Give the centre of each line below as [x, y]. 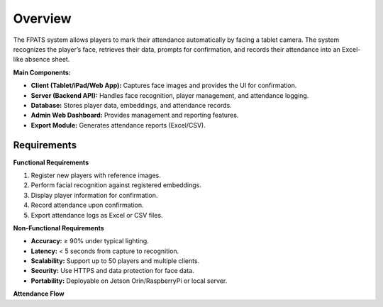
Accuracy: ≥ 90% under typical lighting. [90, 241]
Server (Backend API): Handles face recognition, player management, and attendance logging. [170, 95]
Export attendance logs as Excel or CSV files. [97, 215]
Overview [42, 18]
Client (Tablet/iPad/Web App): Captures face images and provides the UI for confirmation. [164, 86]
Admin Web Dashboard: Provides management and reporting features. [135, 115]
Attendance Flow [39, 294]
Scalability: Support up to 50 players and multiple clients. [115, 261]
